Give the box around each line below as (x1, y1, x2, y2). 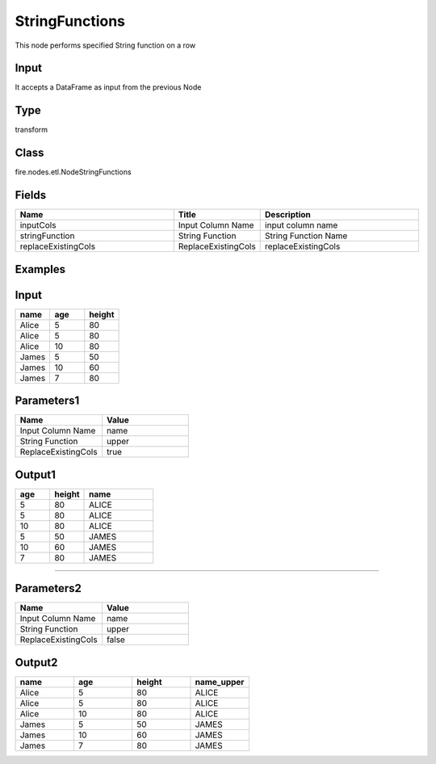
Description (265, 209, 311, 220)
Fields (15, 188, 47, 202)
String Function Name (265, 230, 348, 241)
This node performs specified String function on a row (15, 40, 196, 50)
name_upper (195, 676, 245, 687)
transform (15, 125, 48, 135)
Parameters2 (15, 581, 82, 595)
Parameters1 (15, 394, 80, 408)
